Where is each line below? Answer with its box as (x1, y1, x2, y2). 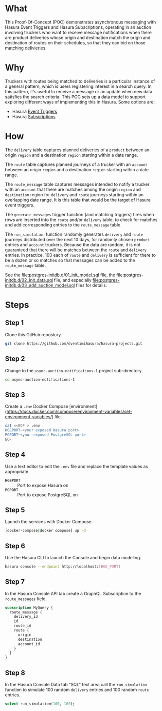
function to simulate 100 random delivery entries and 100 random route (5, 687, 149, 692)
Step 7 (5, 578, 25, 586)
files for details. (76, 282, 107, 288)
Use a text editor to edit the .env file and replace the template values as (5, 463, 148, 469)
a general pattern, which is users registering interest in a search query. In (5, 83, 152, 89)
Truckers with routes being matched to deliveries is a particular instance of (5, 78, 155, 84)
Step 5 (5, 506, 25, 514)
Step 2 (5, 355, 25, 363)
